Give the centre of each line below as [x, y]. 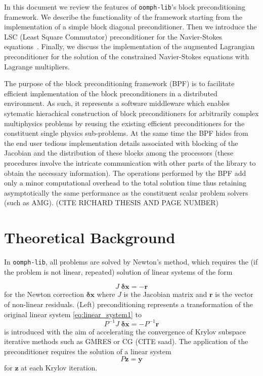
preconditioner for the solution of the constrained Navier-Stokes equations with [127, 57]
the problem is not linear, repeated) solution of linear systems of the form [118, 271]
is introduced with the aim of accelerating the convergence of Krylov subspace [125, 331]
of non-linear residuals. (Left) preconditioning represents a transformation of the [129, 304]
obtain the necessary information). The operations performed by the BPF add [125, 173]
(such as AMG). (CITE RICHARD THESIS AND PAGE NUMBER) [112, 202]
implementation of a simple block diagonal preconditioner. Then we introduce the [130, 27]
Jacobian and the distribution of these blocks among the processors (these [119, 153]
